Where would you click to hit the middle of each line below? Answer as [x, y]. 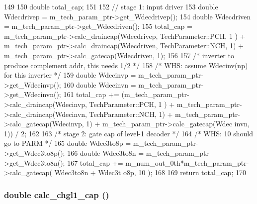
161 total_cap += [91, 94]
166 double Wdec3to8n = [106, 153]
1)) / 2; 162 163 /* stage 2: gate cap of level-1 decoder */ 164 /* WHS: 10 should [129, 133]
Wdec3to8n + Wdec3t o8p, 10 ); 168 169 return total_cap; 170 [150, 172]
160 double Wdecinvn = [100, 84]
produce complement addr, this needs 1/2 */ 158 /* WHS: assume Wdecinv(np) [126, 65]
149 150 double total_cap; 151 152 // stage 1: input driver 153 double [111, 6]
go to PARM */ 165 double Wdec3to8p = [68, 143]
